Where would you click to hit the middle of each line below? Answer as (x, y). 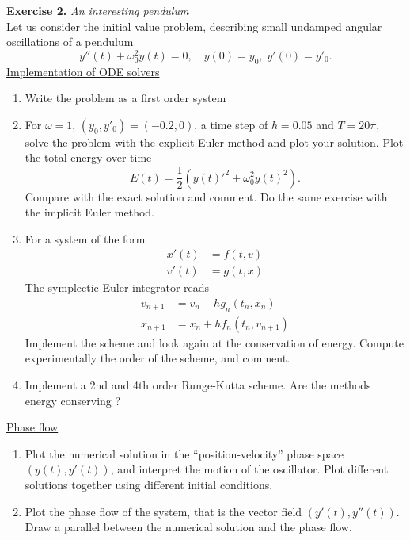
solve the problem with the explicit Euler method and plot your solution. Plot (214, 142)
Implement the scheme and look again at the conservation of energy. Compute (214, 342)
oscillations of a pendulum (70, 42)
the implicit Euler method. (89, 212)
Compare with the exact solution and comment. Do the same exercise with (206, 196)
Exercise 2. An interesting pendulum (98, 10)
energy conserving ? (73, 400)
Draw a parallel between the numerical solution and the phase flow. (188, 527)
